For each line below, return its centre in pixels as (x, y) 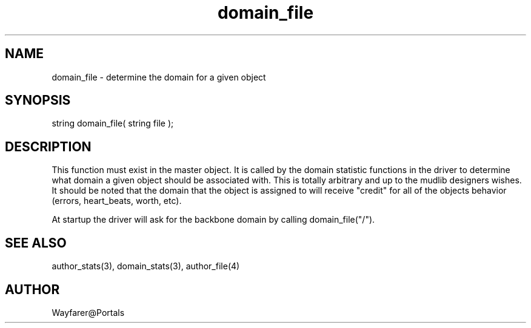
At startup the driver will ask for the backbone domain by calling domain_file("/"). (213, 220)
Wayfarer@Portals (88, 312)
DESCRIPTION (48, 146)
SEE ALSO (36, 243)
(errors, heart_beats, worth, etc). (117, 201)
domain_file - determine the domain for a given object (159, 77)
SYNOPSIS (38, 100)
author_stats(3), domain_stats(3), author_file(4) (146, 266)
